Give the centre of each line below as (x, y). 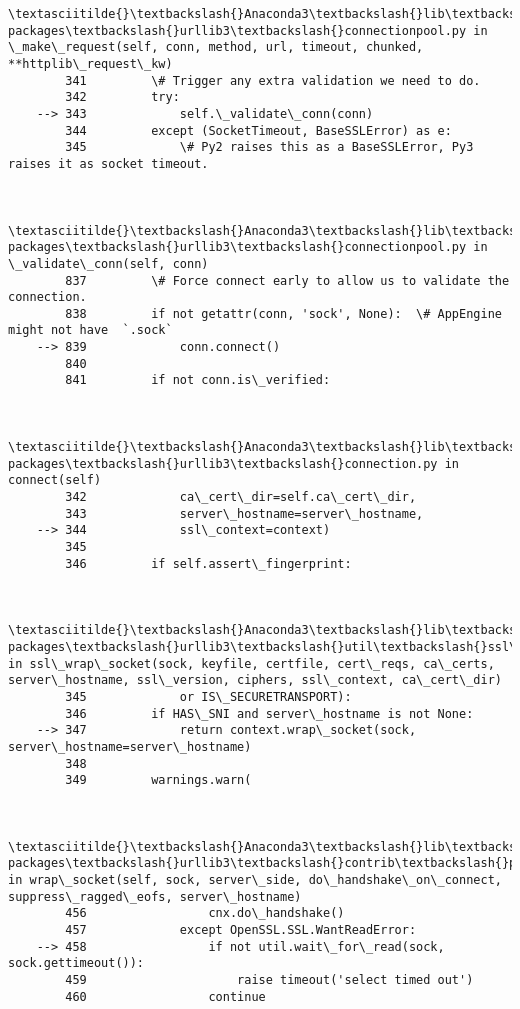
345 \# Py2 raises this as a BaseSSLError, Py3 (269, 147)
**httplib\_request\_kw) (90, 63)
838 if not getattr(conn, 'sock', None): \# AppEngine (283, 313)
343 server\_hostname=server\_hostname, (244, 513)
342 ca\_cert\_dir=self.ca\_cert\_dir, (241, 497)
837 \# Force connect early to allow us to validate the (287, 280)
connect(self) (55, 480)
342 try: (122, 97)
